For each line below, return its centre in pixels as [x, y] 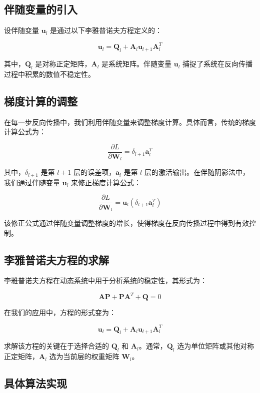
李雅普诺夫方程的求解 [56, 259]
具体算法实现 [35, 383]
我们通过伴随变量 [32, 182]
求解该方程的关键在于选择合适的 [56, 346]
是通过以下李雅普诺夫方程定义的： [106, 30]
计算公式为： [25, 132]
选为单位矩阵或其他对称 [216, 346]
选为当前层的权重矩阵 [84, 356]
